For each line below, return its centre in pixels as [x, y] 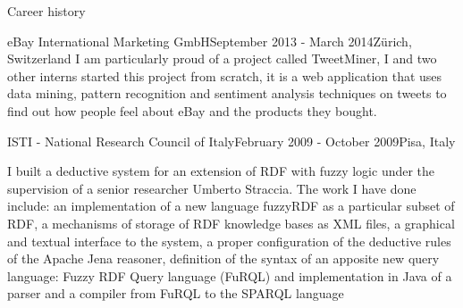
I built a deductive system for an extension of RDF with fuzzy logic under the [221, 171]
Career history [46, 11]
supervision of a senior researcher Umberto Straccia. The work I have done [212, 188]
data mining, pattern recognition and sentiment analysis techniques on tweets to [227, 93]
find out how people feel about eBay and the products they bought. [192, 110]
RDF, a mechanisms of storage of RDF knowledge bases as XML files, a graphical [231, 223]
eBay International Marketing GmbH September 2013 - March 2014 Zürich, [210, 41]
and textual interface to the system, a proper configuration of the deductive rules [229, 241]
